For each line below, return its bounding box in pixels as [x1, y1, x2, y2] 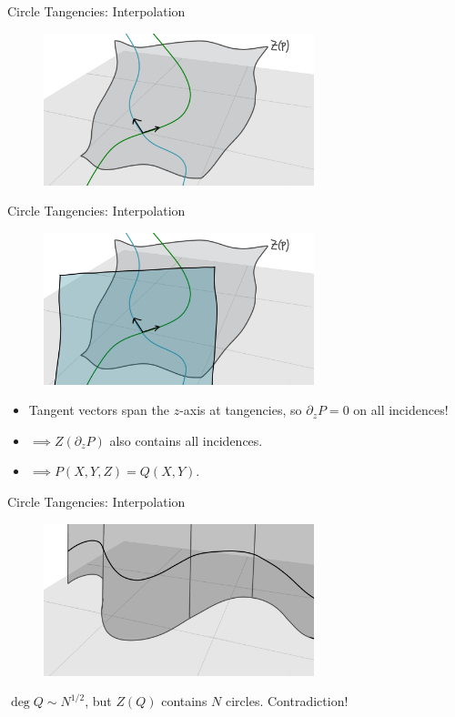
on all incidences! [353, 400, 449, 419]
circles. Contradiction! [225, 692, 349, 711]
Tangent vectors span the [28, 400, 169, 419]
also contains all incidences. [109, 430, 263, 449]
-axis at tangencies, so [179, 400, 302, 419]
